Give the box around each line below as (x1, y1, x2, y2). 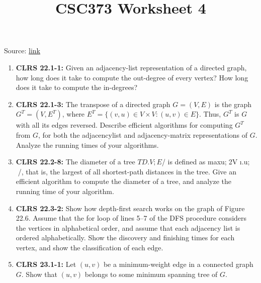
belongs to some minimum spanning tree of (84, 269, 218, 279)
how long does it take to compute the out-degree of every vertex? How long (16, 72, 248, 82)
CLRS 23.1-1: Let (16, 259, 76, 269)
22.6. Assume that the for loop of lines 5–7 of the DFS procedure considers (16, 213, 247, 223)
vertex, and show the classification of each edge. (16, 242, 163, 252)
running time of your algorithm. (16, 185, 114, 196)
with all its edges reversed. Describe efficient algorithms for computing (16, 120, 233, 130)
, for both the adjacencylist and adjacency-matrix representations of (38, 129, 248, 140)
